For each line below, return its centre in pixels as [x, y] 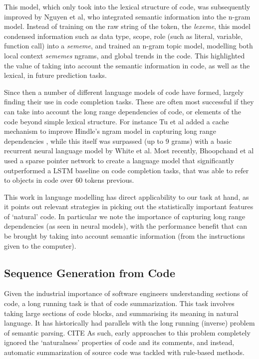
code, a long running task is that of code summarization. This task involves [119, 303]
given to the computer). [40, 245]
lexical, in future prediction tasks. [55, 75]
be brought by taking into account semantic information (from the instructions [125, 236]
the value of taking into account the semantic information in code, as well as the [127, 65]
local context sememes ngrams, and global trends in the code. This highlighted [125, 55]
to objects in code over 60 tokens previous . [69, 180]
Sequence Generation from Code [90, 272]
